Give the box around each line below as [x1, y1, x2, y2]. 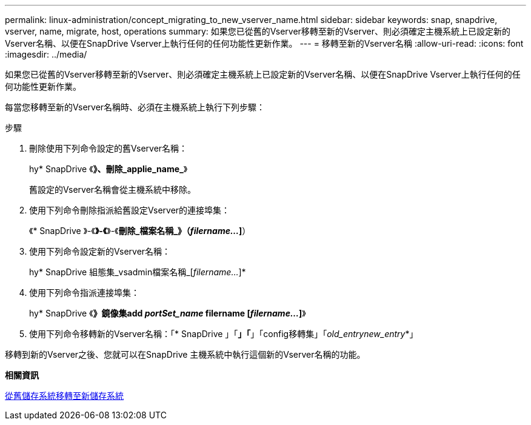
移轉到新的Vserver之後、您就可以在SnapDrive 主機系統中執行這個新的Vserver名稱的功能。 [5, 349, 366, 360]
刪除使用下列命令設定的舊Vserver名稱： [29, 143, 188, 153]
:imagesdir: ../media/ [5, 49, 87, 59]
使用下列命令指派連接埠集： [29, 287, 139, 298]
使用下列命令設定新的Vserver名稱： [29, 246, 171, 256]
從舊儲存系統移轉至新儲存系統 [5, 390, 124, 401]
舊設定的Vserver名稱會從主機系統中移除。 [29, 184, 196, 195]
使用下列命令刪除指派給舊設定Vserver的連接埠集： [29, 205, 230, 215]
